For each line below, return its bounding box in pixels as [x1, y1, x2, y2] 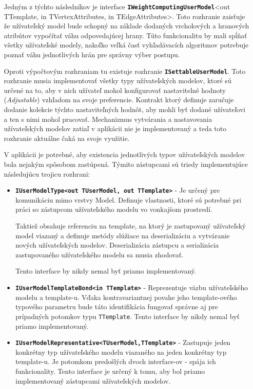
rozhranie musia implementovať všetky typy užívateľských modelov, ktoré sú [4, 75, 232, 86]
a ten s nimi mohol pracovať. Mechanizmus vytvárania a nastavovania [4, 114, 212, 124]
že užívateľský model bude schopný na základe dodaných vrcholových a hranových [4, 21, 249, 31]
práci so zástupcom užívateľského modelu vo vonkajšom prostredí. [15, 204, 213, 214]
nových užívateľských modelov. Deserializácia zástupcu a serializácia [15, 240, 219, 250]
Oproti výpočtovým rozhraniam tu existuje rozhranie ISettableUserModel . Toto [4, 66, 246, 76]
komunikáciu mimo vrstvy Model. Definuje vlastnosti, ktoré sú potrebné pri [15, 194, 241, 205]
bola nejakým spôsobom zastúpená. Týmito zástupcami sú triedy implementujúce [4, 159, 248, 169]
